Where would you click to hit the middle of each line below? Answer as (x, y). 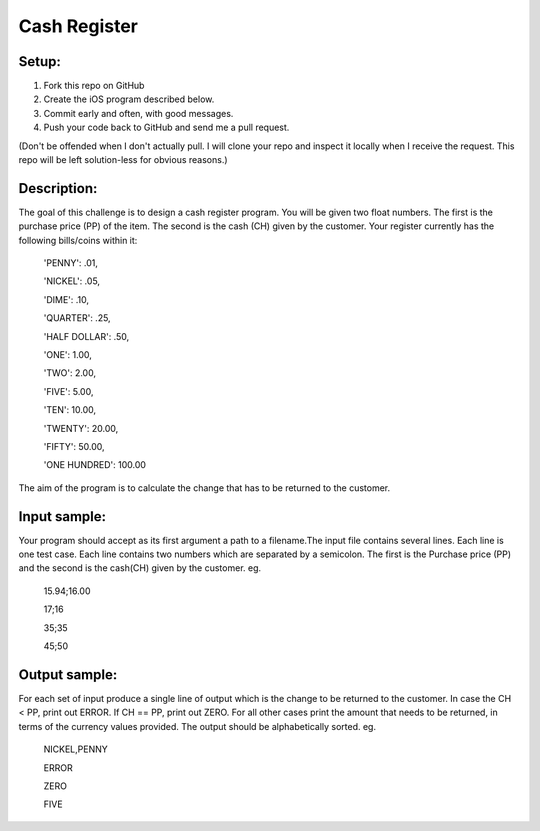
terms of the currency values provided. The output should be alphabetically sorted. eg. (197, 726)
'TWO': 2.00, (70, 373)
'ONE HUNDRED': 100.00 (95, 465)
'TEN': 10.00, (70, 410)
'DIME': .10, (66, 299)
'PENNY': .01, (71, 263)
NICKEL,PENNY (76, 749)
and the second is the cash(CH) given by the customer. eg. (140, 568)
